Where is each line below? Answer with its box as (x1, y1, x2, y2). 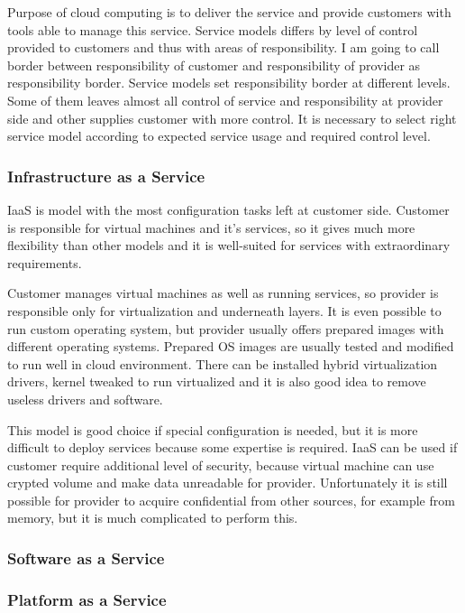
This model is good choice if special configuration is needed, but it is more (7, 420, 418, 439)
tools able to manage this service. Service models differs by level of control (7, 20, 418, 39)
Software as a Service (7, 546, 165, 569)
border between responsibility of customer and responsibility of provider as (7, 55, 421, 74)
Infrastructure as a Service (7, 164, 205, 187)
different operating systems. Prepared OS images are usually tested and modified (7, 337, 454, 356)
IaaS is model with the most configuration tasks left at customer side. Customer (7, 200, 450, 218)
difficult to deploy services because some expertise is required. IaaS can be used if (7, 438, 458, 457)
